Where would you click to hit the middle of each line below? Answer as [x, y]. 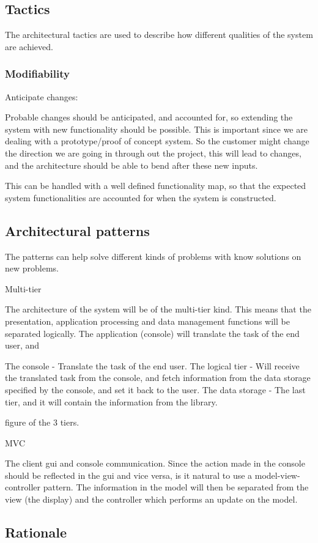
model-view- [277, 475]
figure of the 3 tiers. [42, 422]
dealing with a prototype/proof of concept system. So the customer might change [157, 141]
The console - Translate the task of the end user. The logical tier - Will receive [152, 365]
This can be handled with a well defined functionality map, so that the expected [156, 186]
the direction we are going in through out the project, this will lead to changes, [153, 153]
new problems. [32, 268]
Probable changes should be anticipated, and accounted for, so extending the [149, 117]
